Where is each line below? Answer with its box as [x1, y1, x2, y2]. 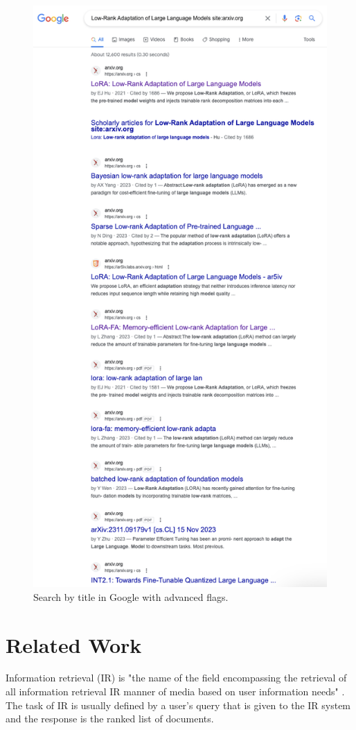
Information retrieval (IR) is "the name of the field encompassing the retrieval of [6, 670, 347, 685]
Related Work [6, 630, 142, 659]
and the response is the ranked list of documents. [6, 711, 214, 726]
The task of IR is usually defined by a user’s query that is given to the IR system [6, 697, 351, 712]
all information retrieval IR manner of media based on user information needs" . [6, 684, 345, 699]
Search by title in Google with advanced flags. [33, 589, 229, 604]
